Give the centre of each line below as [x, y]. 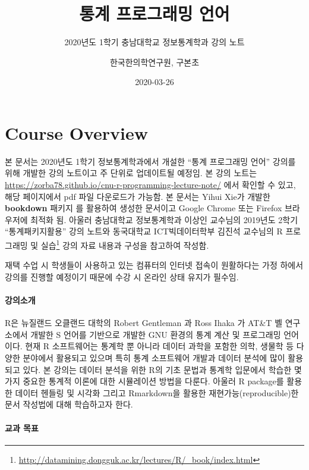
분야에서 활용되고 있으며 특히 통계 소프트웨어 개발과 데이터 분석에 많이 [154, 358]
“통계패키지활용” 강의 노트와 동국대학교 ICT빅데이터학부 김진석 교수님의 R [144, 231]
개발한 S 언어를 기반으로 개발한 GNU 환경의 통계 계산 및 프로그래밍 [156, 334]
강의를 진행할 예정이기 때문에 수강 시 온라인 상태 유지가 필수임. [122, 276]
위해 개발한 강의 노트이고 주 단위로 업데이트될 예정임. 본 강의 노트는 [131, 173]
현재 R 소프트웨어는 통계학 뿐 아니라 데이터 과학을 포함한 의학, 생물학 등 [160, 346]
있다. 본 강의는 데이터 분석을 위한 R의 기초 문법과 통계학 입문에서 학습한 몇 [162, 369]
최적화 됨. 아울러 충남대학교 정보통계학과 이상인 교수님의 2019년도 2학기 [164, 219]
